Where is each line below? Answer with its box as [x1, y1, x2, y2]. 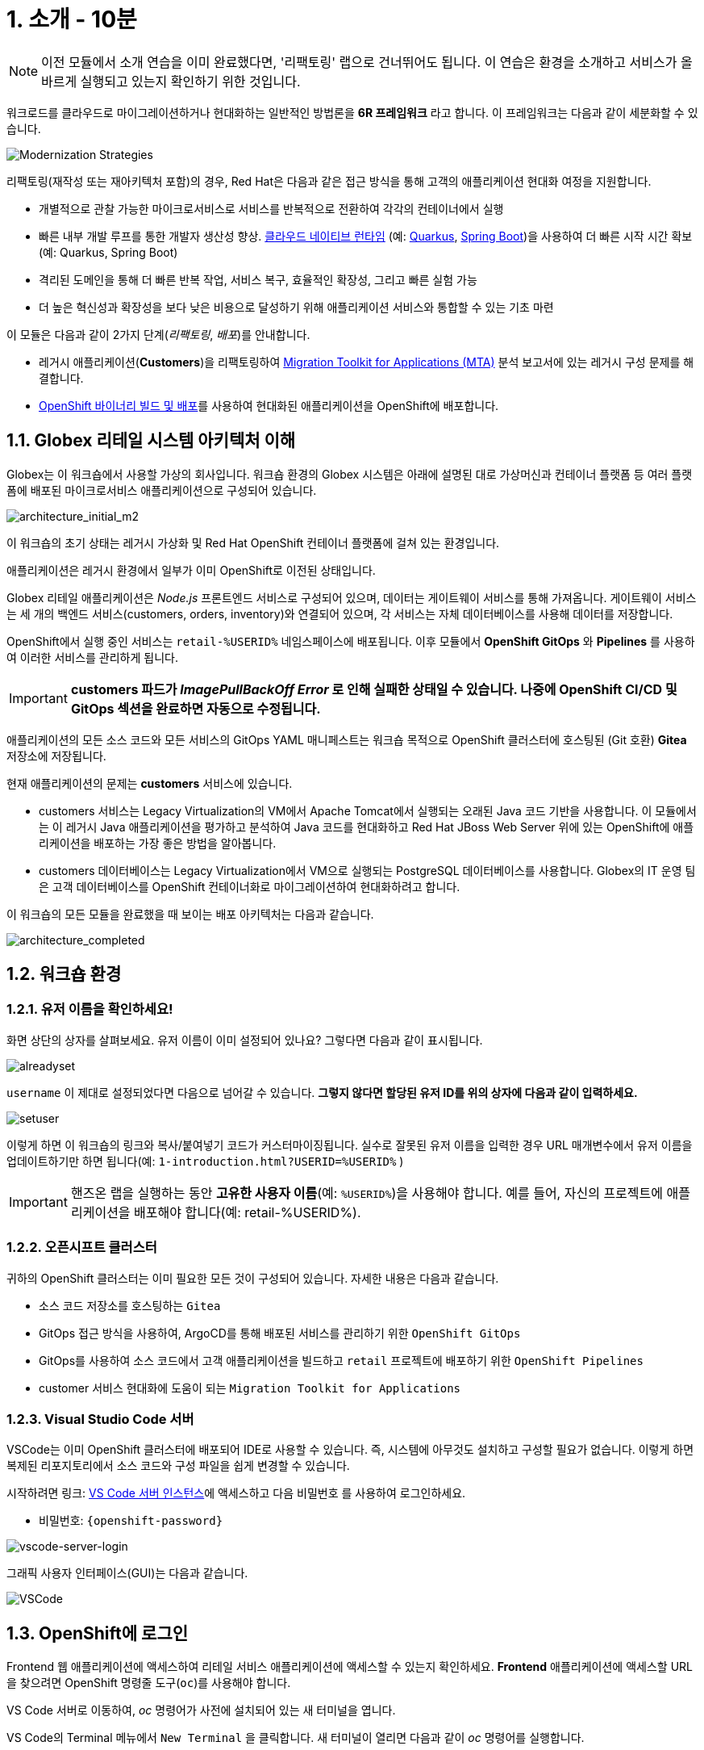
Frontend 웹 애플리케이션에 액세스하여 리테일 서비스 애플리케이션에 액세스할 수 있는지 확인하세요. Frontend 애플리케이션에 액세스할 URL [6, 1660, 693, 1674]
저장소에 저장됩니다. [6, 748, 106, 763]
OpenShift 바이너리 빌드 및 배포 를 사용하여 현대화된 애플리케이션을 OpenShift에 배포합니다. [39, 398, 499, 412]
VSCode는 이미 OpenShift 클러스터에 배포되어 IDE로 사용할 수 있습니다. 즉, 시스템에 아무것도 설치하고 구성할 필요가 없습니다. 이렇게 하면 [6, 1442, 694, 1457]
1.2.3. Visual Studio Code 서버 [6, 1410, 194, 1427]
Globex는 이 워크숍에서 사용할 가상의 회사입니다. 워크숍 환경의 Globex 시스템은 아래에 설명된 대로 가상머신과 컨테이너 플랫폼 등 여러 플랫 [6, 467, 693, 481]
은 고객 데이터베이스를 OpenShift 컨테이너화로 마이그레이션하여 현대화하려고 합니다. [39, 879, 460, 894]
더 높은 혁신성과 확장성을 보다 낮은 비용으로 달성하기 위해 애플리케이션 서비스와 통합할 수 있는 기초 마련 [39, 299, 554, 314]
